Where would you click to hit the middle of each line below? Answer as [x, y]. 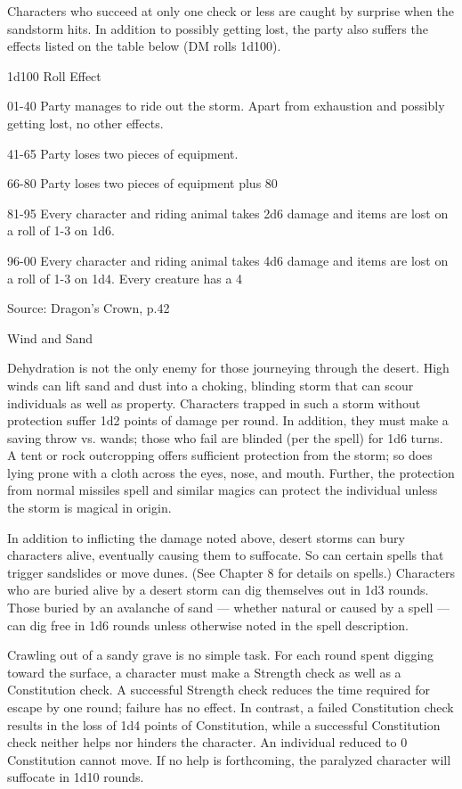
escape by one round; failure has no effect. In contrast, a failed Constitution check [231, 707]
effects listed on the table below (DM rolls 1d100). [144, 46]
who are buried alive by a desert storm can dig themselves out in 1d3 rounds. [218, 590]
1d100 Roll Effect [54, 75]
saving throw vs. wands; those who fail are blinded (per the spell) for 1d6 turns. [225, 437]
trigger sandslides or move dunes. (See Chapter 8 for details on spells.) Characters [231, 572]
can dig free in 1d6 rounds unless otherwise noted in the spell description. [208, 625]
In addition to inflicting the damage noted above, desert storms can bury [206, 537]
